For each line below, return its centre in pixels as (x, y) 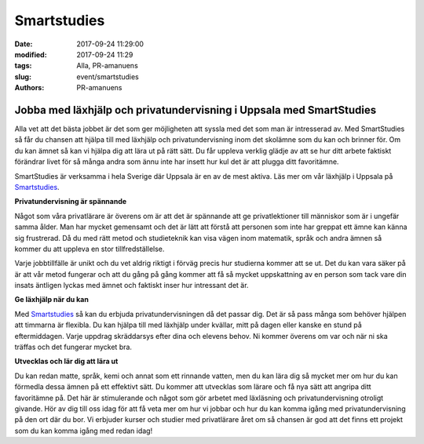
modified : (31, 54)
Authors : (29, 88)
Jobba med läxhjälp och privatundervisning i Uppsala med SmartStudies (196, 110)
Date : (24, 44)
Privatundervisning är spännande (71, 202)
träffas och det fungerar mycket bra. (73, 347)
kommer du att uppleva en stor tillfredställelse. (90, 249)
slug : (23, 76)
